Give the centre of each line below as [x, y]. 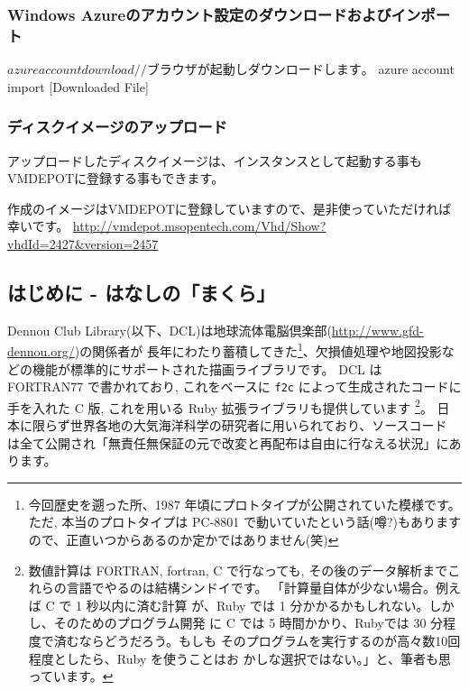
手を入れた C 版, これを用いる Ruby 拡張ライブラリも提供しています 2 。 [220, 406]
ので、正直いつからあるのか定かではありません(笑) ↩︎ [184, 540]
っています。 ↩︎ [71, 676]
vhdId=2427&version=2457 [83, 243]
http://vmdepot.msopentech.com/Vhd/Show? [199, 226]
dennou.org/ [41, 350]
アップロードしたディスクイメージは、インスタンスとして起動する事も [215, 160]
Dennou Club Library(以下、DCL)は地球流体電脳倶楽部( [170, 330]
